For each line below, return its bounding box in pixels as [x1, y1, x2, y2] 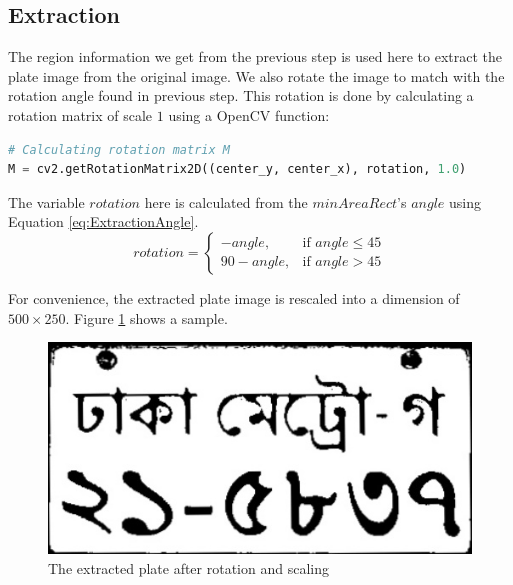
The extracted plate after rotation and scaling [48, 557, 329, 578]
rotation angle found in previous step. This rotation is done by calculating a [8, 85, 474, 106]
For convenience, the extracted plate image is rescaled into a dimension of [8, 287, 460, 308]
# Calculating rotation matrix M [8, 142, 230, 157]
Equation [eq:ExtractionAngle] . [8, 211, 199, 232]
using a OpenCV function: [168, 104, 330, 125]
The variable [8, 191, 85, 212]
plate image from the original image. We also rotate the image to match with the [8, 65, 505, 86]
